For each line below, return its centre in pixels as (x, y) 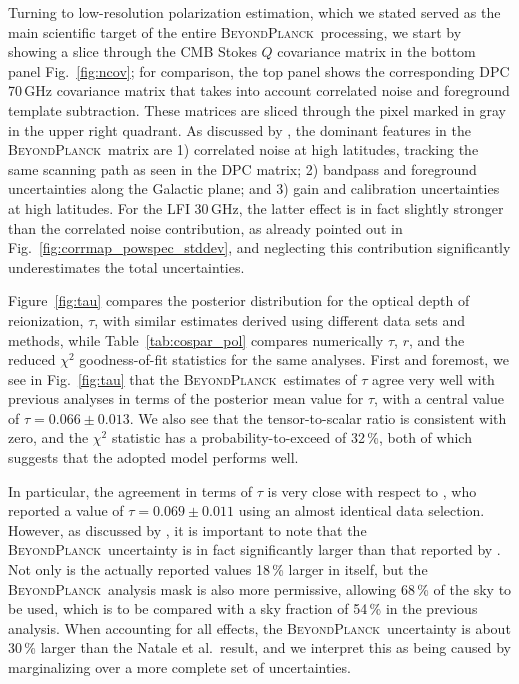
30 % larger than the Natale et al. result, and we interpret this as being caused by (259, 647)
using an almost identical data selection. (361, 510)
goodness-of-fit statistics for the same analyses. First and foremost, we (294, 359)
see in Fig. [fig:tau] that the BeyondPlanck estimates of (182, 378)
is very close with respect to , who (372, 490)
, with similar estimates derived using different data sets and (280, 319)
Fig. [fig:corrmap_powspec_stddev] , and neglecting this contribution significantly (259, 247)
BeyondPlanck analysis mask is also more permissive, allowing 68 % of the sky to (260, 588)
